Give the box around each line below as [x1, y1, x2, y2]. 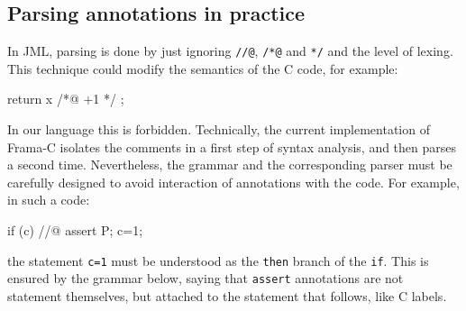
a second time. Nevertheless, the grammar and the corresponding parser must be [7, 155, 452, 174]
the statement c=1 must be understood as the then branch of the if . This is [7, 251, 429, 270]
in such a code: [7, 190, 90, 209]
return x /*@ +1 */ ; [7, 89, 124, 108]
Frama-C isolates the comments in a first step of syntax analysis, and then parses [7, 137, 457, 156]
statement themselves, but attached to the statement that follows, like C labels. [7, 286, 447, 305]
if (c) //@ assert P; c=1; [7, 221, 143, 240]
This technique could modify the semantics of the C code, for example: [7, 59, 398, 78]
